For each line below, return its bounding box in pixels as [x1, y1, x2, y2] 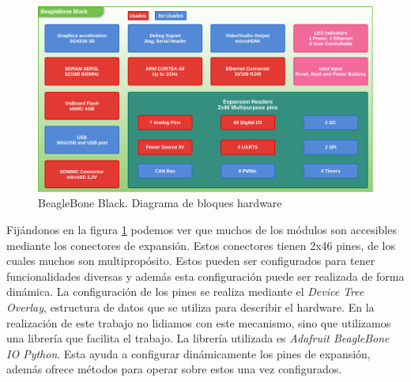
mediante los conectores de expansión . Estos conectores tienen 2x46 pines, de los [6, 236, 395, 253]
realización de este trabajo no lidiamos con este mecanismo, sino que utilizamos [6, 314, 391, 331]
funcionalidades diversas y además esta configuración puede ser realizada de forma [6, 267, 405, 284]
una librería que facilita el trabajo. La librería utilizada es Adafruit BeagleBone [6, 330, 390, 346]
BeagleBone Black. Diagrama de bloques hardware [38, 195, 282, 211]
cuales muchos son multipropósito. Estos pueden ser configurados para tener [6, 252, 375, 269]
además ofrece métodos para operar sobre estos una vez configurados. [6, 361, 342, 377]
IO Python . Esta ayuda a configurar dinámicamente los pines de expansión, [6, 345, 371, 361]
